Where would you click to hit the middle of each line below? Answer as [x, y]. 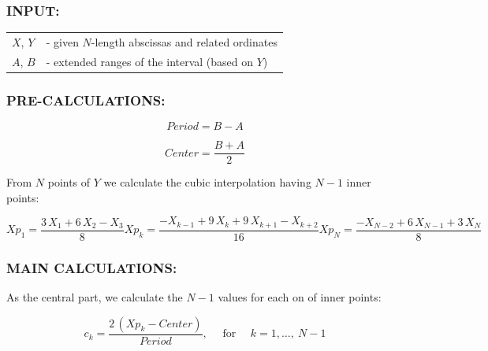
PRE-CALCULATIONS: [86, 100]
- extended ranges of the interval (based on [150, 61]
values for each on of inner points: [300, 297]
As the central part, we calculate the [95, 297]
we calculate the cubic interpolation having [207, 182]
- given [62, 41]
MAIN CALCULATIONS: [92, 267]
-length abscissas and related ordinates [184, 41]
